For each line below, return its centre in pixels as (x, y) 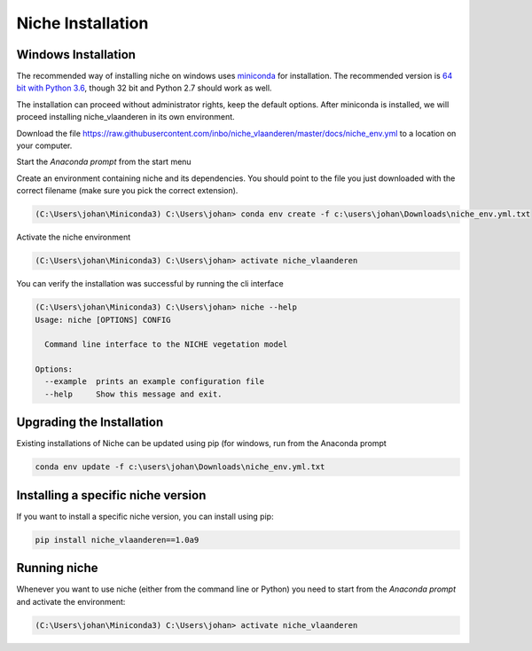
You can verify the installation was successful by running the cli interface (150, 284)
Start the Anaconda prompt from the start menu (104, 162)
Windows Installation (76, 55)
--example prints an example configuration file (155, 382)
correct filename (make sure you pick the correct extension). (127, 191)
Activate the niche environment (74, 237)
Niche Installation (82, 23)
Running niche (57, 568)
